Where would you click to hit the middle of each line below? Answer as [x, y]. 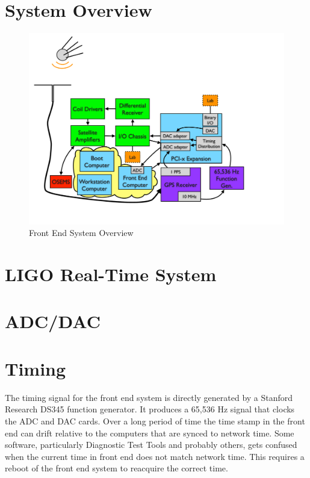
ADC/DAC [53, 321]
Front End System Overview [81, 233]
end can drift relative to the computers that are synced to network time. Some [150, 433]
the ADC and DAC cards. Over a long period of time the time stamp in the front [155, 421]
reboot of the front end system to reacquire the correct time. [116, 468]
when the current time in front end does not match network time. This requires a [155, 456]
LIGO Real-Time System [111, 274]
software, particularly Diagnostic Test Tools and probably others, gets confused [151, 445]
